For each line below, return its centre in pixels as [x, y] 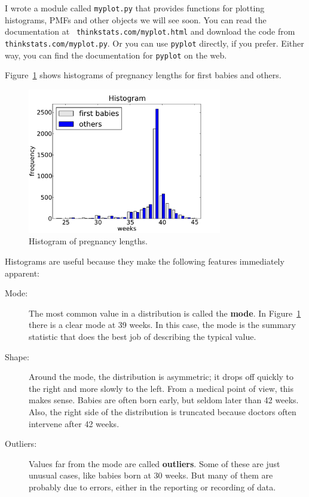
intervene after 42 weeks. [74, 423]
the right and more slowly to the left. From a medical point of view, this [161, 388]
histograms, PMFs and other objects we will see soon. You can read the [136, 19]
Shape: [17, 356]
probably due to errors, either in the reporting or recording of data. [152, 487]
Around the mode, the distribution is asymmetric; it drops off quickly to [161, 377]
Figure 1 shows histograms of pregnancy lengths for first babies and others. [143, 75]
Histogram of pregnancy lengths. [88, 241]
